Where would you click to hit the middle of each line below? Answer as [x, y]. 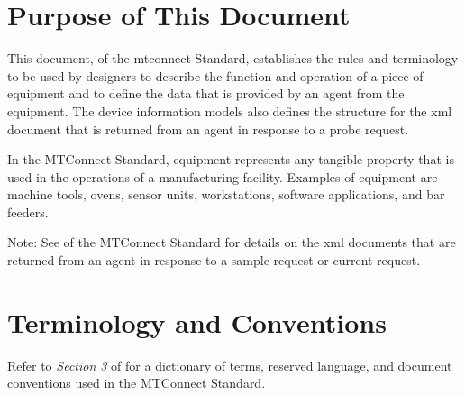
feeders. [28, 211]
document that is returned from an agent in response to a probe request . [208, 129]
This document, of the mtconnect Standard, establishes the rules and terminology [233, 58]
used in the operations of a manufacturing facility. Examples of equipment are [223, 176]
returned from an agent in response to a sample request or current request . [214, 260]
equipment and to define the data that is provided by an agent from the [206, 93]
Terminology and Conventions [197, 322]
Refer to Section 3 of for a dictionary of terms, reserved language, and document [230, 365]
